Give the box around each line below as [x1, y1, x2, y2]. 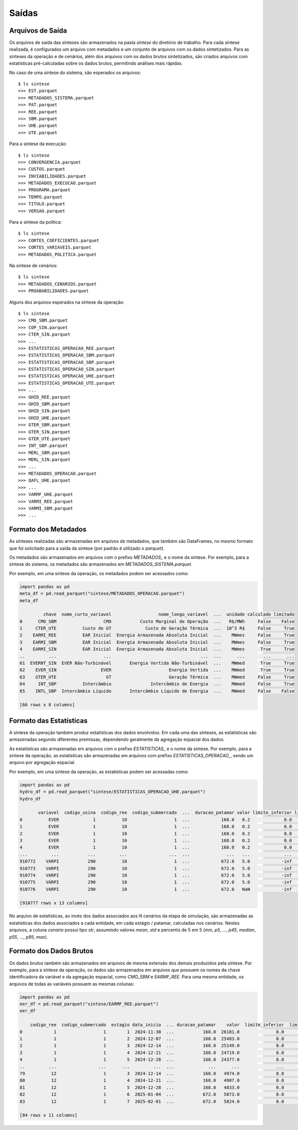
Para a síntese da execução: [9, 141, 67, 147]
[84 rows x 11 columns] [19, 1113, 78, 1118]
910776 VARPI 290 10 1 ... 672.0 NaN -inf [19, 886, 293, 892]
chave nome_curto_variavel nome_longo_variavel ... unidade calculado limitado [43, 611, 295, 617]
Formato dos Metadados [9, 525, 87, 534]
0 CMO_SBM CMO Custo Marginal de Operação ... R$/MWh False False [19, 618, 295, 624]
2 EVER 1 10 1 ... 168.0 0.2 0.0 [19, 831, 293, 836]
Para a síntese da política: [9, 219, 62, 225]
